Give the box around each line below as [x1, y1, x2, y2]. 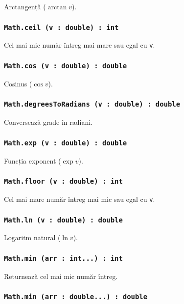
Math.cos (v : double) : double [4, 61, 127, 70]
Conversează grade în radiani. [4, 117, 93, 127]
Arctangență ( [4, 1, 46, 11]
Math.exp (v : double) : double [4, 138, 127, 147]
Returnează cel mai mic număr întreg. [4, 271, 118, 281]
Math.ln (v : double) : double [4, 216, 123, 224]
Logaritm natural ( [4, 232, 61, 243]
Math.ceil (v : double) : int [4, 23, 119, 31]
